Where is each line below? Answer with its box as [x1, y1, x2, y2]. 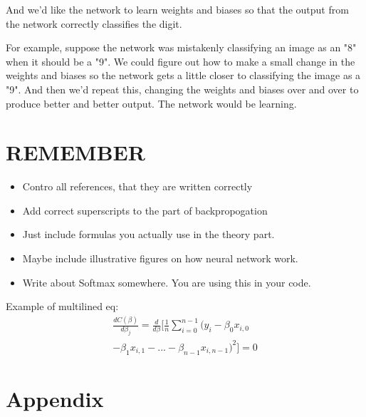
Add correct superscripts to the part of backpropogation [22, 202, 268, 217]
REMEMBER [6, 138, 145, 167]
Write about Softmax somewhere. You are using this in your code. [22, 274, 311, 289]
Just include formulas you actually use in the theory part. [22, 227, 275, 242]
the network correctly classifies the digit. [6, 16, 182, 31]
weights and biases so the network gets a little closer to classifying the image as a [6, 68, 361, 83]
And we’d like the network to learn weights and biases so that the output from [6, 2, 349, 16]
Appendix [6, 383, 104, 413]
